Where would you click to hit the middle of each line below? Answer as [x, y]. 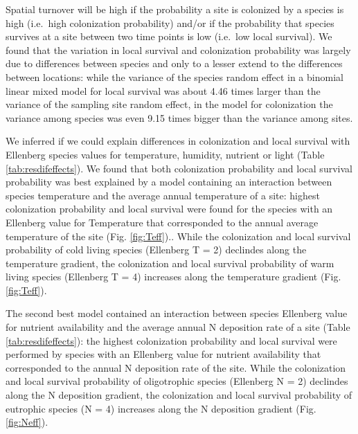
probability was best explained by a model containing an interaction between [169, 182]
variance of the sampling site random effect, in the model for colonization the [169, 104]
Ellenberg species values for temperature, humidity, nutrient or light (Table [165, 154]
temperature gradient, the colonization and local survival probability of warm [170, 263]
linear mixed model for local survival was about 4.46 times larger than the [163, 90]
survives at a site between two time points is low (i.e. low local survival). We [169, 36]
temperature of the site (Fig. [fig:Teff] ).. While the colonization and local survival [178, 236]
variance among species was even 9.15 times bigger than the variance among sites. [179, 117]
